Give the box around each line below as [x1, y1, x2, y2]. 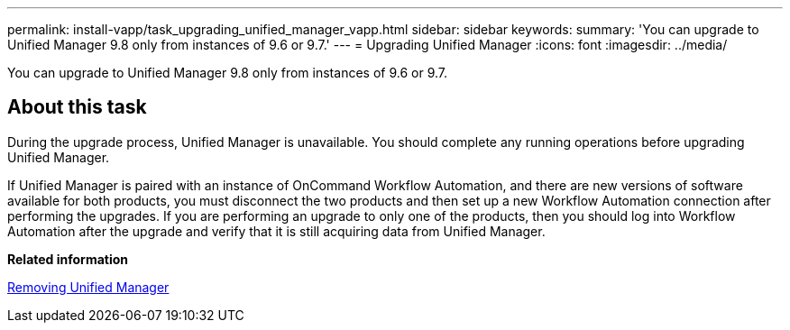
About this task [7, 96, 147, 119]
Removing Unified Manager [7, 279, 170, 295]
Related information [7, 251, 129, 267]
